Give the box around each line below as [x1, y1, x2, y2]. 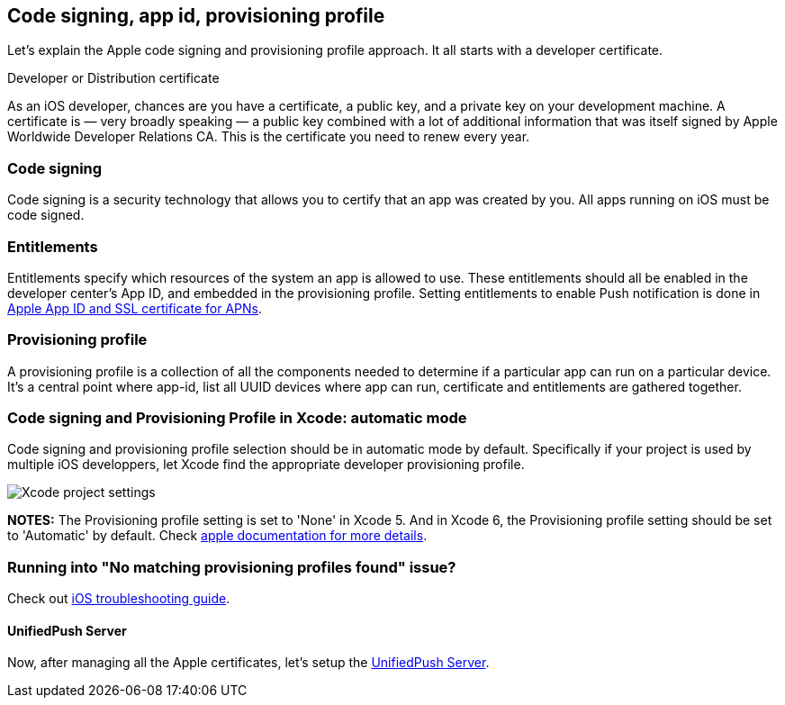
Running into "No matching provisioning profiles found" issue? [7, 557, 456, 576]
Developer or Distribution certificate [7, 70, 220, 86]
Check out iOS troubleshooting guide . [7, 591, 230, 607]
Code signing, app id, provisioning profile [7, 5, 385, 27]
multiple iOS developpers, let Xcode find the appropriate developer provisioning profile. [7, 456, 525, 473]
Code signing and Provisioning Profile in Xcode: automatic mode [7, 409, 467, 428]
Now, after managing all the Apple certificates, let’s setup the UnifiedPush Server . [7, 655, 490, 671]
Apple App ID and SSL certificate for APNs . [7, 300, 262, 316]
